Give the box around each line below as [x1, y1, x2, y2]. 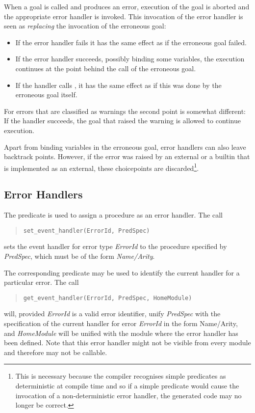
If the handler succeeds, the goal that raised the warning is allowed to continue [4, 115, 241, 126]
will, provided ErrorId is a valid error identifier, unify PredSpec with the [4, 308, 221, 319]
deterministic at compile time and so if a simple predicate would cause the [15, 381, 239, 391]
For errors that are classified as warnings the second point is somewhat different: [4, 106, 246, 116]
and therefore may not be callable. [4, 347, 107, 357]
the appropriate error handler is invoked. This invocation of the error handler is [4, 11, 243, 21]
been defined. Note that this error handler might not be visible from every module [4, 337, 251, 348]
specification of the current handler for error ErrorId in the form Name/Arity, [4, 318, 238, 329]
